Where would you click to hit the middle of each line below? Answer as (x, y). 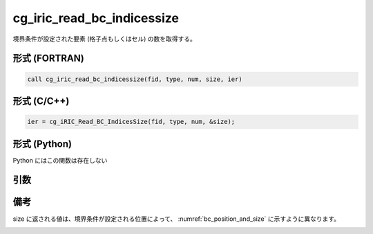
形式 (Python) (42, 144)
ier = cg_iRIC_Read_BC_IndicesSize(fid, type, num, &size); (131, 122)
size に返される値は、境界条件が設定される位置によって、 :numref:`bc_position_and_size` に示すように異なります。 (176, 219)
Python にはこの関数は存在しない (60, 160)
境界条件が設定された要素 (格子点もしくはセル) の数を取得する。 (105, 39)
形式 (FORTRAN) (48, 58)
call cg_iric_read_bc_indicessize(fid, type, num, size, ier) (135, 79)
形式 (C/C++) (41, 101)
